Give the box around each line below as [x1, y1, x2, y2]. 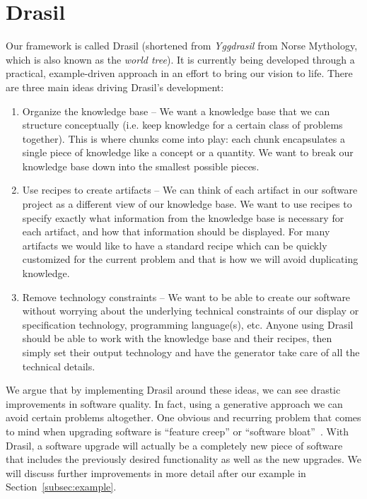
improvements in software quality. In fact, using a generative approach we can [6, 396, 343, 411]
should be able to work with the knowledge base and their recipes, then [22, 331, 332, 346]
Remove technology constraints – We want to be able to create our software [22, 289, 351, 304]
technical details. [22, 358, 95, 373]
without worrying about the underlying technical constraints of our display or [22, 303, 359, 318]
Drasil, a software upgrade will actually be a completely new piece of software [6, 438, 343, 452]
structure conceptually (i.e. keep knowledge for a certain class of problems [22, 117, 343, 132]
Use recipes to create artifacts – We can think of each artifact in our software [22, 182, 358, 197]
